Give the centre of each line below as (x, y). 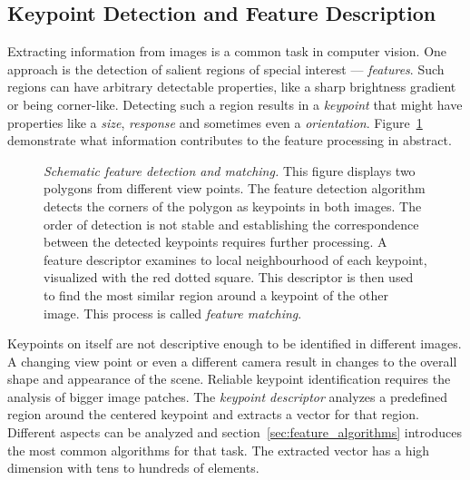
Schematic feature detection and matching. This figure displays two (230, 170)
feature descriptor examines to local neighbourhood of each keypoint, (235, 259)
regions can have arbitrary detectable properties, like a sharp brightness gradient (232, 87)
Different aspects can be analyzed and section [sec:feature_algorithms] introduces (235, 432)
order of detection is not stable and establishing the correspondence (231, 224)
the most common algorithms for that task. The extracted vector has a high (219, 450)
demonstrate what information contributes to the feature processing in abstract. (230, 140)
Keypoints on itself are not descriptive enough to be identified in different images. (235, 343)
